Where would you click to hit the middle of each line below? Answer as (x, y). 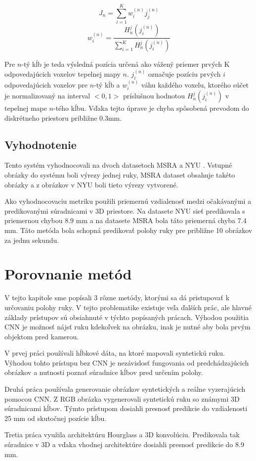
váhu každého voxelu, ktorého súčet (195, 84)
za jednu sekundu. (32, 240)
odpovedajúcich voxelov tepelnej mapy (63, 74)
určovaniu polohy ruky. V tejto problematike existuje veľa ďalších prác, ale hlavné (128, 307)
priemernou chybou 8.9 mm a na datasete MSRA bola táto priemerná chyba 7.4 (126, 220)
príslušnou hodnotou (154, 96)
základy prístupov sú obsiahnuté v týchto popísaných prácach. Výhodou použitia (127, 317)
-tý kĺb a (107, 84)
